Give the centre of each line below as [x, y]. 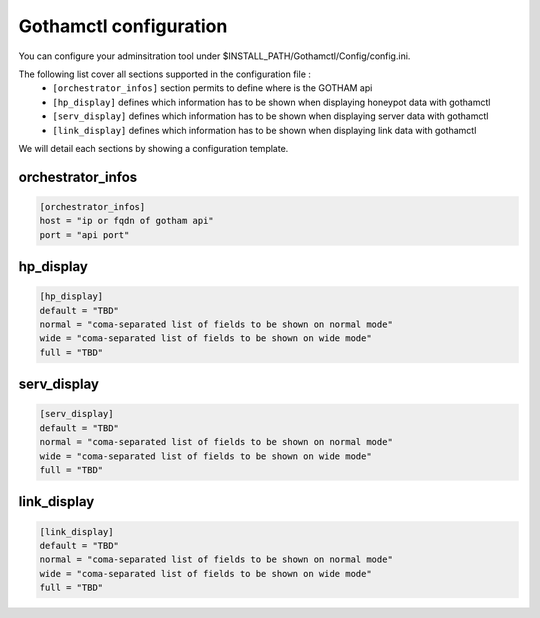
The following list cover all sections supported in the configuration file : [165, 74]
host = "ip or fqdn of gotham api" [126, 221]
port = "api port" [84, 234]
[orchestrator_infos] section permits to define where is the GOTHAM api [212, 88]
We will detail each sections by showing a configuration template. [153, 148]
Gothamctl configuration [123, 26]
